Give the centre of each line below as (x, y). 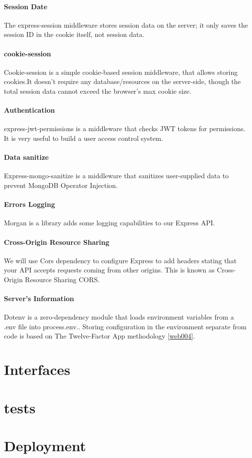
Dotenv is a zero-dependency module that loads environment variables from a (119, 317)
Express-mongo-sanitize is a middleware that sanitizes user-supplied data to (116, 176)
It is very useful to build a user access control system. (84, 138)
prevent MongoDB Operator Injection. (61, 185)
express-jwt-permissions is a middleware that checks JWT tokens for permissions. (125, 128)
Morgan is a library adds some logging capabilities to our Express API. (110, 223)
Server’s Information (39, 298)
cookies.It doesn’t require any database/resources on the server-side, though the (122, 81)
